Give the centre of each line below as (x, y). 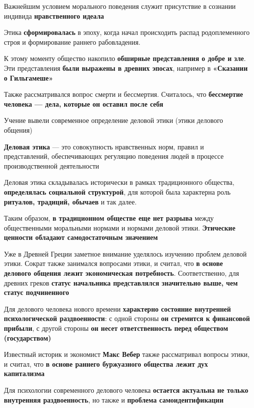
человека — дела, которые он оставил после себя (84, 103)
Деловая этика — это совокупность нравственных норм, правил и (104, 146)
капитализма (24, 373)
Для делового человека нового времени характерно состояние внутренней (117, 308)
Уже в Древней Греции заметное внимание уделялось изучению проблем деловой (125, 253)
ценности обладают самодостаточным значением (81, 237)
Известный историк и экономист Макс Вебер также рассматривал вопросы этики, (127, 354)
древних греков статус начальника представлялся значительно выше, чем (121, 282)
